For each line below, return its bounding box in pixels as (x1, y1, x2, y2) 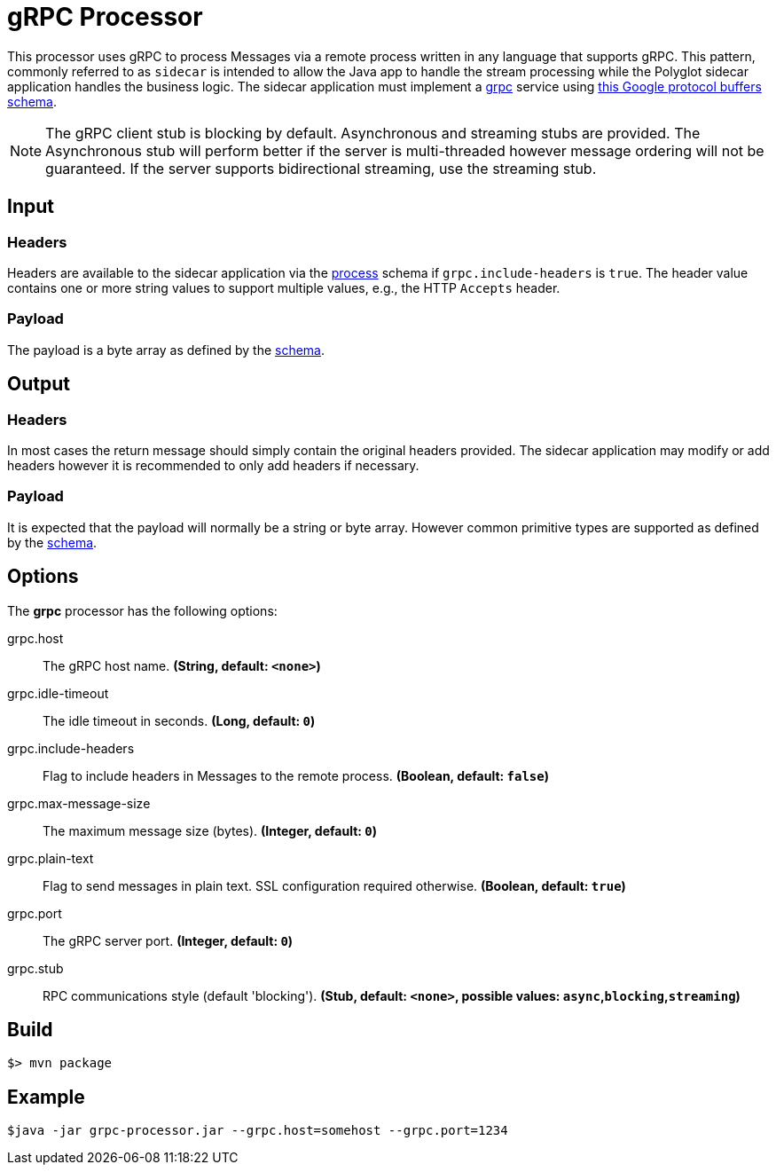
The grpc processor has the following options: (7, 602, 278, 618)
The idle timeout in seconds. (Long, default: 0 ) (43, 712, 316, 728)
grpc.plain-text (7, 850, 94, 866)
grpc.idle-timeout (7, 685, 109, 701)
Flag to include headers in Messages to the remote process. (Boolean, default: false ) (43, 767, 550, 783)
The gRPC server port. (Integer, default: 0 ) (43, 932, 294, 948)
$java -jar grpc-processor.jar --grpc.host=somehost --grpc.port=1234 (7, 1123, 508, 1138)
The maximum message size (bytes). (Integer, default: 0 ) (43, 822, 377, 838)
